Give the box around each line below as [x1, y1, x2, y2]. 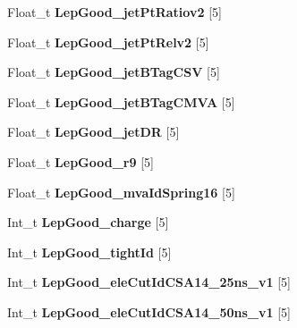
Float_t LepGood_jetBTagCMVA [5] [7, 92, 235, 111]
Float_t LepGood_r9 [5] [7, 152, 155, 171]
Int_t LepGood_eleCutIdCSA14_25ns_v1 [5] [7, 273, 291, 291]
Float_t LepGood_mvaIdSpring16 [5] [7, 182, 235, 201]
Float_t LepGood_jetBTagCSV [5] [7, 63, 220, 81]
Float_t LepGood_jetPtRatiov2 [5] [7, 3, 222, 21]
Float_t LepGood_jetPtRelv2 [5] [7, 32, 209, 51]
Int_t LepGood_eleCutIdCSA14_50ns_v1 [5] [7, 302, 291, 321]
